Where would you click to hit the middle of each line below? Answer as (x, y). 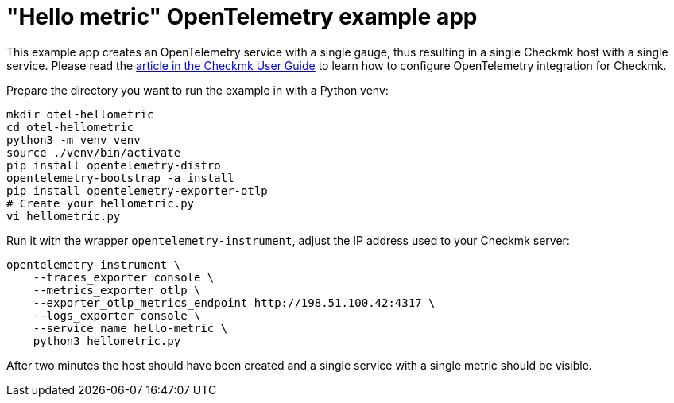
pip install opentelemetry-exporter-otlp (137, 190)
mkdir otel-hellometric (80, 114)
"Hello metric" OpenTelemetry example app (242, 17)
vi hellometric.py (64, 216)
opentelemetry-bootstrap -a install (120, 178)
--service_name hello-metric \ (130, 328)
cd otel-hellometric (70, 127)
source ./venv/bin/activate (94, 152)
